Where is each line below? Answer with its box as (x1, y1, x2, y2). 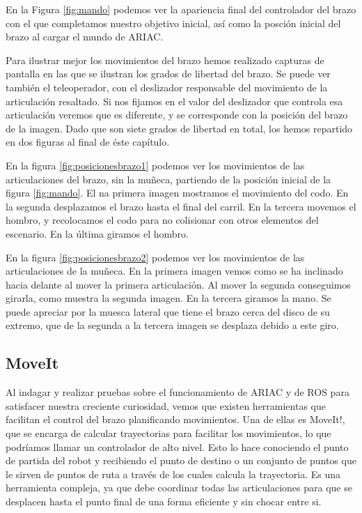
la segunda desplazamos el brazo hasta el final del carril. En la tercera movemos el (6, 199, 356, 213)
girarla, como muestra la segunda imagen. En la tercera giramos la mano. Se (6, 291, 331, 305)
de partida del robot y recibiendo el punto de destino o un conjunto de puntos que (6, 453, 356, 468)
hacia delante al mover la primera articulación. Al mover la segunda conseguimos (6, 277, 351, 291)
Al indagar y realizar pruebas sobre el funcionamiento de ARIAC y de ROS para (6, 385, 349, 399)
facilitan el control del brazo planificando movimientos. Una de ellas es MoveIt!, (6, 412, 345, 427)
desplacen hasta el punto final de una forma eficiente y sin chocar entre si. (6, 494, 322, 509)
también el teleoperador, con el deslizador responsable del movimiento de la (6, 79, 328, 94)
